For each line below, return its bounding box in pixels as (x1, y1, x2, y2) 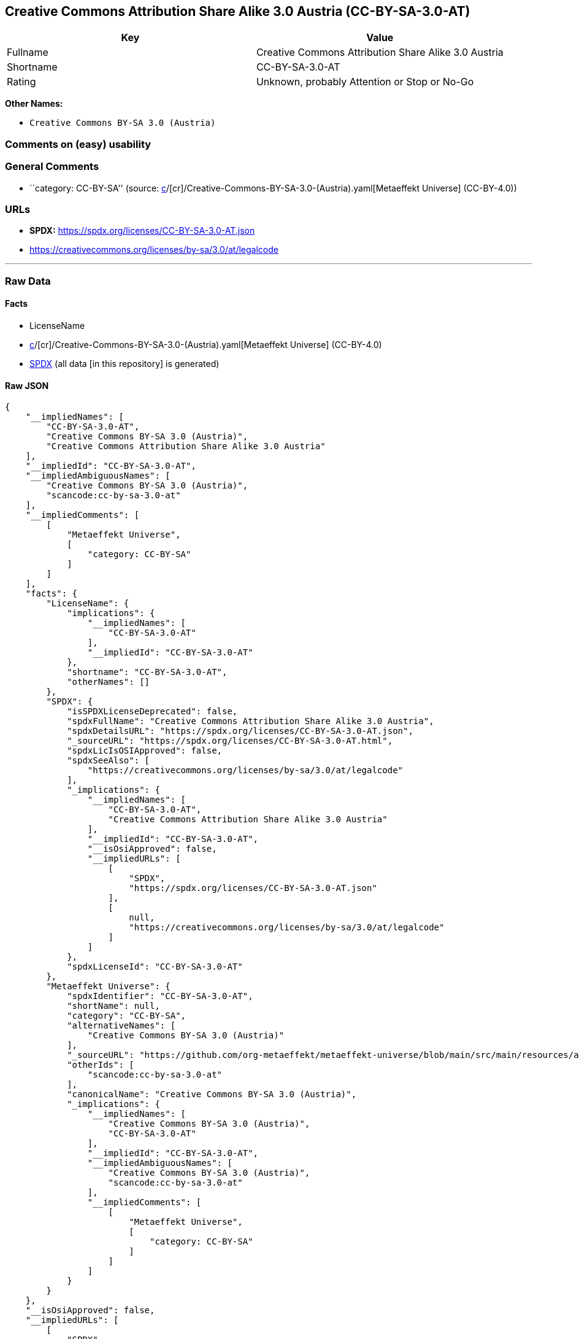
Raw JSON (5, 380, 49, 391)
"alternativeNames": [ (67, 1021, 176, 1031)
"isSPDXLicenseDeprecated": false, (67, 706, 238, 717)
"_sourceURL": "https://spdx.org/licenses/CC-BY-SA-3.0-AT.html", (67, 736, 393, 746)
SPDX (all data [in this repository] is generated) (29, 358, 220, 369)
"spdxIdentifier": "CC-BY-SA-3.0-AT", (67, 991, 253, 1001)
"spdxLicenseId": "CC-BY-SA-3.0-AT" (67, 962, 243, 972)
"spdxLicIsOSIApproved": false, (67, 746, 223, 756)
